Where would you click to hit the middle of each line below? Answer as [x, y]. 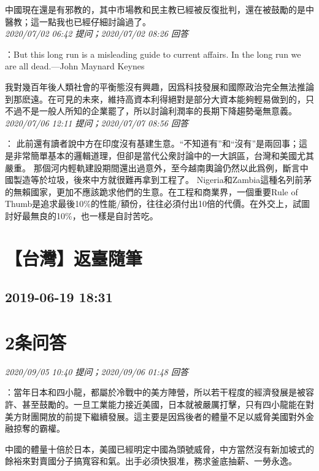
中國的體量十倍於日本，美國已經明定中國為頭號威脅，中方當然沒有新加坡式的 [159, 449]
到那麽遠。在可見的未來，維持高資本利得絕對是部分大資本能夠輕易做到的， [155, 99]
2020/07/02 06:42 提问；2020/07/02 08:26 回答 [97, 33]
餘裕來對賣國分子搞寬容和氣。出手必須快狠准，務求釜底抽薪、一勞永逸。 [151, 461]
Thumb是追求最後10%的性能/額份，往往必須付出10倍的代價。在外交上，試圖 [157, 204]
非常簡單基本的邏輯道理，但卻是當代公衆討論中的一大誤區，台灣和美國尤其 [163, 155]
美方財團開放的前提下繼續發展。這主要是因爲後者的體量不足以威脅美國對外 [155, 416]
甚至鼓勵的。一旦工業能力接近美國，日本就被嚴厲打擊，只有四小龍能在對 [168, 404]
